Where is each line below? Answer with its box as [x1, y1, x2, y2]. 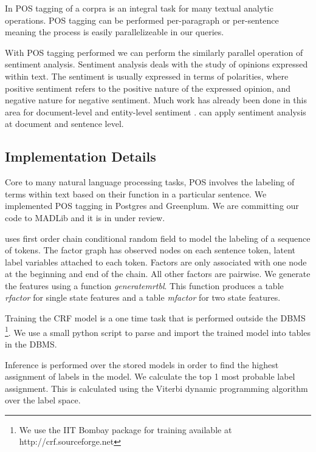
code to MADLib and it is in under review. [5, 211, 165, 224]
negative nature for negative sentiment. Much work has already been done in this [5, 94, 307, 106]
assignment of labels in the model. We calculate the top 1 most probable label [5, 370, 295, 383]
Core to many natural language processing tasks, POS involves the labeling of [5, 176, 295, 188]
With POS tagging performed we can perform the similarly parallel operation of [5, 46, 303, 58]
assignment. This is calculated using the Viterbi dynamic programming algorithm [5, 382, 308, 394]
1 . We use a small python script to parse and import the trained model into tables [5, 324, 311, 338]
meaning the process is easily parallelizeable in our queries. [5, 26, 224, 38]
